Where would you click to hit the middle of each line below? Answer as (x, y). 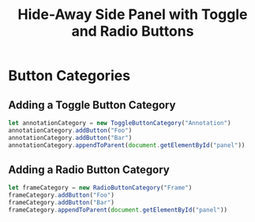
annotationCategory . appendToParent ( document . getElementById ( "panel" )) (127, 145)
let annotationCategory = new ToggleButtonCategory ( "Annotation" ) (120, 123)
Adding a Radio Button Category (89, 169)
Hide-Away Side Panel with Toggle (133, 15)
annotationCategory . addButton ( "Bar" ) (70, 137)
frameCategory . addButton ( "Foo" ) (61, 195)
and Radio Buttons (133, 31)
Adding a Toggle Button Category (92, 105)
